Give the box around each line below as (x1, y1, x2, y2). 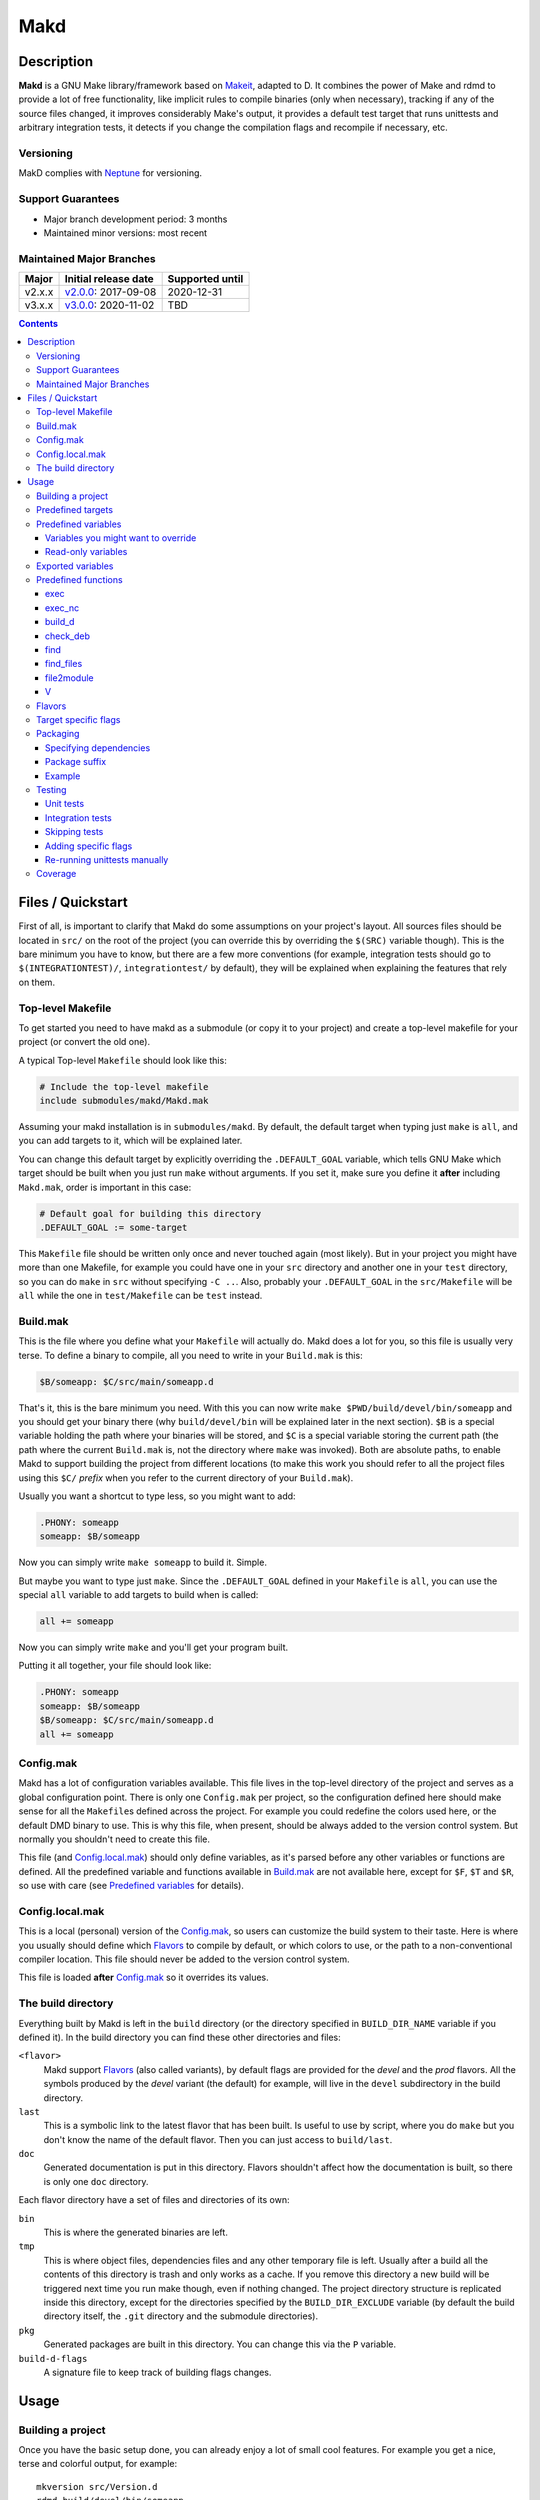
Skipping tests (45, 826, 104, 838)
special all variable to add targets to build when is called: (18, 1589, 259, 1601)
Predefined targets (36, 504, 114, 516)
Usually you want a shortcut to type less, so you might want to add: (18, 1490, 296, 1502)
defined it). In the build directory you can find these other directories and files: (18, 2031, 342, 2043)
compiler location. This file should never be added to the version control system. (18, 1953, 350, 1965)
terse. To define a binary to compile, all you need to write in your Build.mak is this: (18, 1349, 364, 1361)
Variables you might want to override (45, 531, 197, 544)
